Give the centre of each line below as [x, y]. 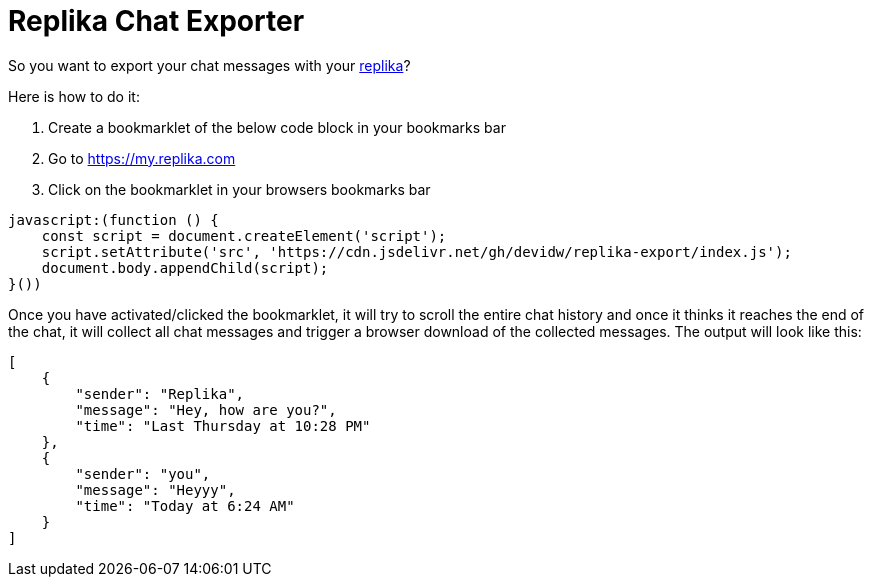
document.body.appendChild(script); [185, 267]
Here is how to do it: [74, 96]
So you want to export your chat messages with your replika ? [209, 65]
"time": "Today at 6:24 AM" [185, 505]
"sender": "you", [143, 473]
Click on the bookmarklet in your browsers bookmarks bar [239, 189]
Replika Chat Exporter [156, 21]
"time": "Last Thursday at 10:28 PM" [223, 425]
